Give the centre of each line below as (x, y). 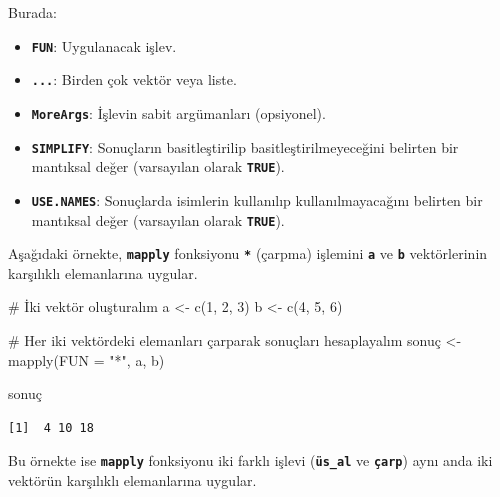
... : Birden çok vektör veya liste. (134, 79)
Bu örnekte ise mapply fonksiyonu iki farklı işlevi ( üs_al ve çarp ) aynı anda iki (250, 460)
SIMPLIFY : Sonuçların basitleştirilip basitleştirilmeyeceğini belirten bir (245, 146)
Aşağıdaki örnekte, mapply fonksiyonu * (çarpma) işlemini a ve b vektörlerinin (248, 253)
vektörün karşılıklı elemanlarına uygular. (132, 480)
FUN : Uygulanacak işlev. (104, 45)
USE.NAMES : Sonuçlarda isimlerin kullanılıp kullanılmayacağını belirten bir (257, 199)
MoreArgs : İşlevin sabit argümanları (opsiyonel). (178, 112)
